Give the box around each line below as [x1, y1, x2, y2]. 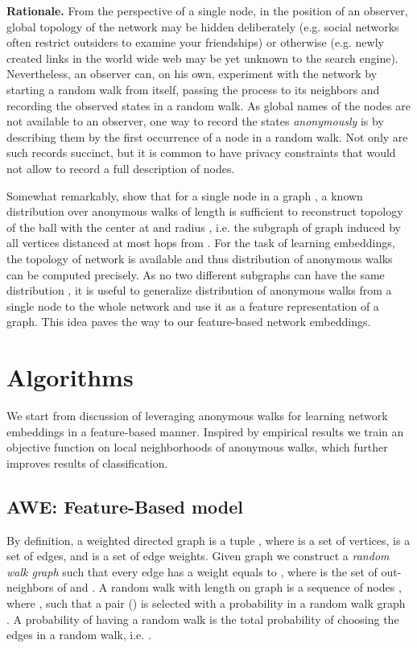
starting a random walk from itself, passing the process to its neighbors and [6, 80, 380, 97]
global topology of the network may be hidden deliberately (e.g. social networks [6, 18, 399, 35]
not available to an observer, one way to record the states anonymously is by [6, 113, 384, 130]
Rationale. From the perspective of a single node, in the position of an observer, [6, 2, 408, 19]
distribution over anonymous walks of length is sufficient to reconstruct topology [6, 203, 403, 220]
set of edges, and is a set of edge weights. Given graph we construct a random [6, 547, 390, 564]
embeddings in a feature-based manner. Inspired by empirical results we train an [6, 423, 404, 440]
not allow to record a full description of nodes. [6, 159, 235, 176]
